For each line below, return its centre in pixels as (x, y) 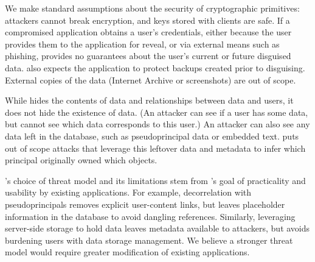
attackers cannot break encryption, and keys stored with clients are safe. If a (147, 20)
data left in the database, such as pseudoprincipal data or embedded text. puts (152, 136)
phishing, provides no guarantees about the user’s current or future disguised (148, 56)
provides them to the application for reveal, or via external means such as (142, 44)
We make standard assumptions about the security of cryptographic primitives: (152, 8)
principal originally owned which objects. (81, 160)
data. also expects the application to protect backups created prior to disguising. (155, 67)
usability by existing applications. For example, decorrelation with (128, 192)
